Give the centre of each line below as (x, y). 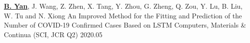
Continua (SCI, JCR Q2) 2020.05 (53, 34)
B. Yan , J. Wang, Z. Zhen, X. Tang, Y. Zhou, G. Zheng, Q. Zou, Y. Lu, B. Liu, (123, 6)
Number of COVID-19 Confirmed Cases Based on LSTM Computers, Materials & (125, 25)
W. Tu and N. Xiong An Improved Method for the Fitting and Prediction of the (123, 15)
